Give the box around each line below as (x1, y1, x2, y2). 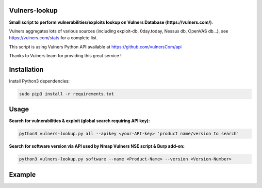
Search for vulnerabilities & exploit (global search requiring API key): (9, 118, 150, 124)
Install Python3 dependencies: (9, 78, 70, 84)
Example (9, 170, 36, 179)
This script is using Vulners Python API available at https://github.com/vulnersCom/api (9, 44, 182, 49)
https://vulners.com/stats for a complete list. (9, 35, 98, 41)
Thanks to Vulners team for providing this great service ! (9, 53, 122, 59)
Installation (9, 65, 44, 74)
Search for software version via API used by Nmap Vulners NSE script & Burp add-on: (9, 143, 185, 149)
